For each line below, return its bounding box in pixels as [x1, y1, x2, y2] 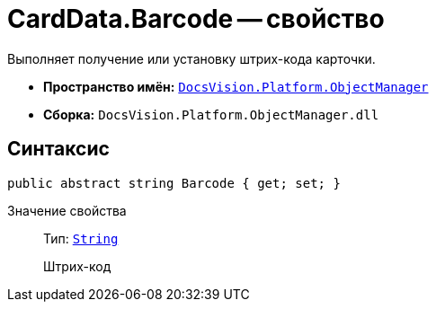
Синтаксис [7, 137, 110, 161]
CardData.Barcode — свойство [7, 4, 385, 34]
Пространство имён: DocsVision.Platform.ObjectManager [43, 78, 429, 94]
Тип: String [43, 230, 119, 246]
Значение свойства [7, 202, 127, 218]
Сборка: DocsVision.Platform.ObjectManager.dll [43, 106, 379, 122]
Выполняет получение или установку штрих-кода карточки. [7, 50, 376, 66]
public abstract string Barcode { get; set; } [7, 175, 341, 190]
